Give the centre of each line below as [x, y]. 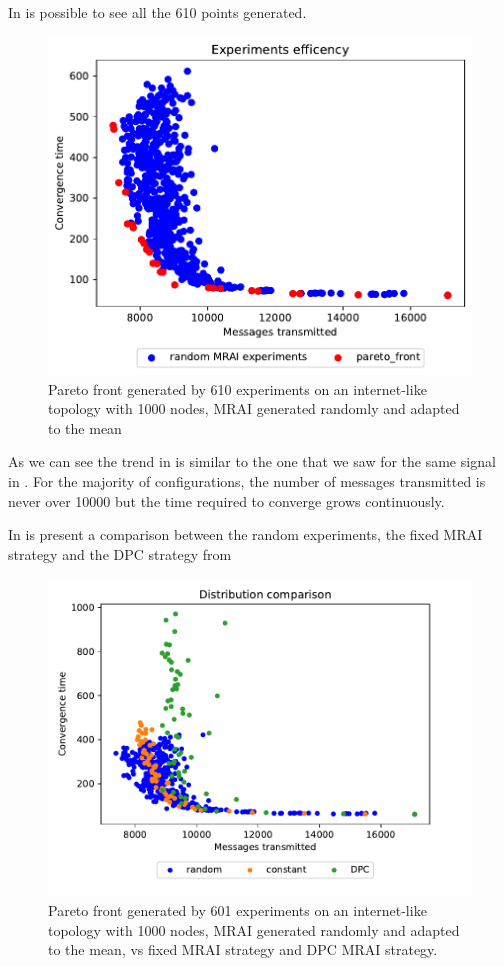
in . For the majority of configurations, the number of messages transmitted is [247, 480]
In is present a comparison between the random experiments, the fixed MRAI [245, 534]
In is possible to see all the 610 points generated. [157, 12]
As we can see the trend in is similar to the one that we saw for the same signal [252, 461]
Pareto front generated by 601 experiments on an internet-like [237, 909]
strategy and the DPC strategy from [120, 553]
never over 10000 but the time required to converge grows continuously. [226, 500]
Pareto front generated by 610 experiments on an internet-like [237, 388]
